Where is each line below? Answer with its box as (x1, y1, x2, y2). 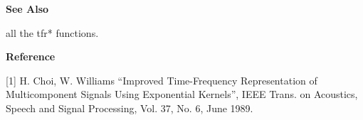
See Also (6, 1, 49, 16)
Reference (6, 49, 56, 64)
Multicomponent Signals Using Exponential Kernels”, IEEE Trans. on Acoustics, (6, 87, 358, 102)
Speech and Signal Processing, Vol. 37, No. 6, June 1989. (6, 100, 253, 115)
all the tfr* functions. (6, 25, 99, 40)
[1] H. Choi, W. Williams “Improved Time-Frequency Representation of (6, 72, 317, 87)
